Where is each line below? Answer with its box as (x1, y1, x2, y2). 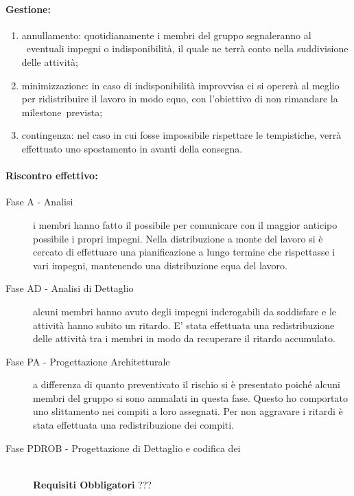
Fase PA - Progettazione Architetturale (5, 354, 170, 368)
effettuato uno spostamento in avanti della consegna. (21, 141, 243, 155)
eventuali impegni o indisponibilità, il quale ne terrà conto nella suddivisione (26, 41, 349, 56)
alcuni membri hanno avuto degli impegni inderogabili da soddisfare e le (33, 304, 337, 318)
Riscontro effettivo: (5, 168, 98, 183)
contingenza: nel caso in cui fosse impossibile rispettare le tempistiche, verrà (21, 128, 342, 142)
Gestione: (5, 1, 51, 16)
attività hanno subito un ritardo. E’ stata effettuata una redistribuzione (33, 317, 335, 332)
